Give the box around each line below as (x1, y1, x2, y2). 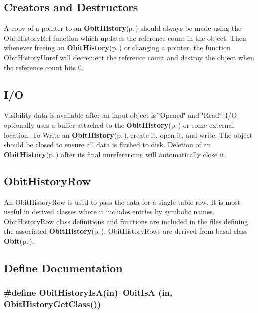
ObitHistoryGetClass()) (4, 298, 101, 310)
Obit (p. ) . (4, 235, 34, 246)
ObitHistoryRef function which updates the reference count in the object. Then (4, 32, 246, 43)
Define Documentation (4, 260, 123, 275)
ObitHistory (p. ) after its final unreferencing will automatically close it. (4, 149, 227, 159)
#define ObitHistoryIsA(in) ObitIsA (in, (4, 286, 173, 299)
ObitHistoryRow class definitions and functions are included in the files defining (4, 216, 248, 226)
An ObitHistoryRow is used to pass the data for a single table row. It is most (4, 196, 241, 207)
